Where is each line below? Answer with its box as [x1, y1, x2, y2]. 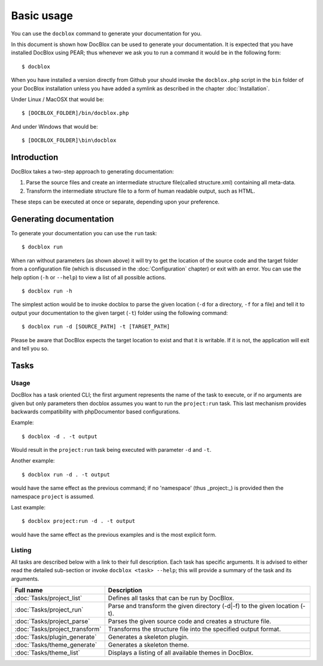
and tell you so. [11, 345, 49, 352]
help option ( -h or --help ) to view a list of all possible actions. [11, 273, 167, 281]
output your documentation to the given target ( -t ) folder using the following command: [11, 309, 228, 317]
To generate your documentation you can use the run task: [11, 230, 157, 237]
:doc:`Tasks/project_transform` [14, 625, 102, 634]
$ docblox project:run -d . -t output [22, 518, 136, 525]
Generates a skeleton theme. [108, 641, 190, 649]
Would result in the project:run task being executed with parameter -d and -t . [11, 446, 212, 454]
